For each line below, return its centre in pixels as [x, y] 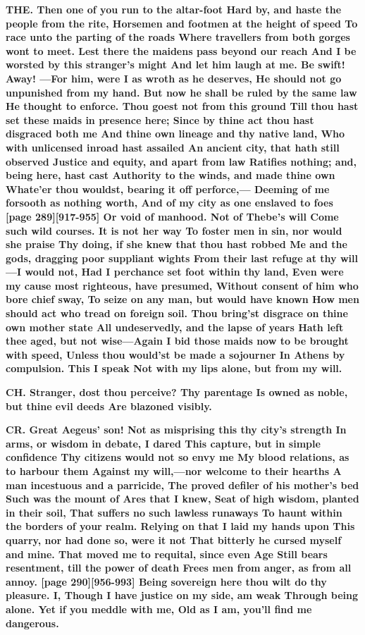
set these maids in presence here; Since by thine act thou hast [160, 119]
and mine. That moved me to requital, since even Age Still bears [167, 554]
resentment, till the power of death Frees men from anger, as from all [179, 568]
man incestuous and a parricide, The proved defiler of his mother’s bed [182, 485]
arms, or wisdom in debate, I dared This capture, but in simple [163, 443]
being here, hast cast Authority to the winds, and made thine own [171, 175]
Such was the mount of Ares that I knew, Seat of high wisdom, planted [182, 499]
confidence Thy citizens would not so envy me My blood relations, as [178, 457]
